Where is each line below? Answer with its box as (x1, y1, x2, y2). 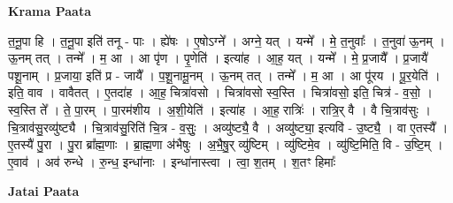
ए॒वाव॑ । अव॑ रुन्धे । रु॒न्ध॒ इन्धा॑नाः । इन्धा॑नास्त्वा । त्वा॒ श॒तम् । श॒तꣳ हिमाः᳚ (8, 152, 336, 170)
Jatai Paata (8, 182, 80, 200)
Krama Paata (8, 2, 91, 19)
